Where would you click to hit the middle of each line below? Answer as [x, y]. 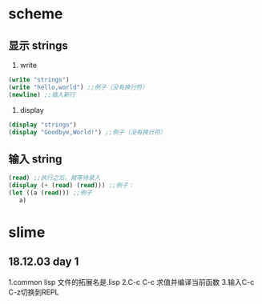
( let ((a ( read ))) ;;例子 [50, 193]
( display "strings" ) [43, 125]
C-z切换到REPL [34, 292]
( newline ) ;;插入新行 [42, 94]
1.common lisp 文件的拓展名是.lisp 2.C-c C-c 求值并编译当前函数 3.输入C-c [131, 282]
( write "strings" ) [39, 80]
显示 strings [38, 45]
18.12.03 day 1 [44, 262]
